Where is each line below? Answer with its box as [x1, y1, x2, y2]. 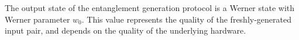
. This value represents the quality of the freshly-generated [81, 13, 291, 25]
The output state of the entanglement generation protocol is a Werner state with [5, 2, 295, 13]
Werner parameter [5, 13, 70, 25]
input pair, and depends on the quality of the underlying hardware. [5, 24, 246, 37]
